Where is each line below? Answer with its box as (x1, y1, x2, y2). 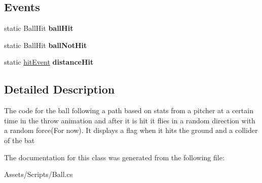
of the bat (4, 134, 35, 145)
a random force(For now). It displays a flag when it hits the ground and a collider (4, 125, 258, 135)
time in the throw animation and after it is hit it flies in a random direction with (4, 115, 255, 125)
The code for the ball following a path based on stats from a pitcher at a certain (4, 105, 253, 116)
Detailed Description (4, 81, 115, 97)
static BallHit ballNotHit (4, 39, 87, 50)
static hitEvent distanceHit (4, 57, 94, 67)
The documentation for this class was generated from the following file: (4, 152, 224, 162)
